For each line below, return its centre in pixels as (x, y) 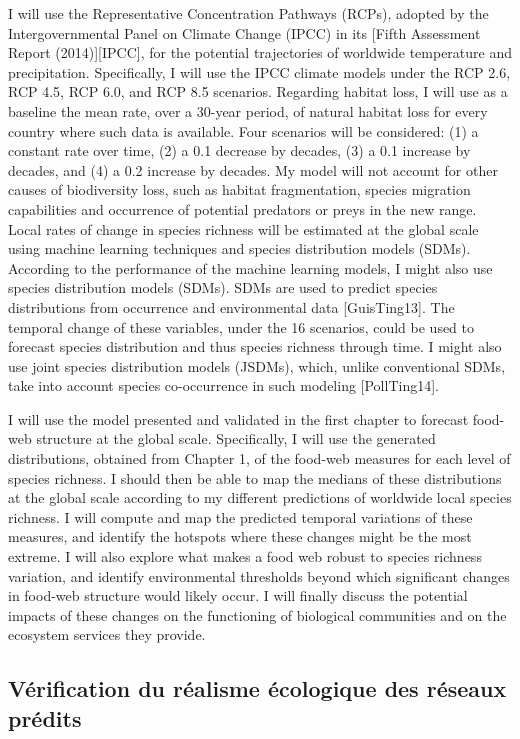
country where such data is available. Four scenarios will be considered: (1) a (243, 130)
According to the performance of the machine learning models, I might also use (250, 267)
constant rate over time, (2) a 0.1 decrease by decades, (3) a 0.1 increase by (239, 150)
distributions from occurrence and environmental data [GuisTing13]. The (231, 306)
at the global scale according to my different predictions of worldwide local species (260, 497)
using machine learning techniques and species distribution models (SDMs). (239, 248)
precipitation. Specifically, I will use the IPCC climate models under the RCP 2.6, (259, 71)
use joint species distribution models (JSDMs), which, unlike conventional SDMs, (257, 365)
